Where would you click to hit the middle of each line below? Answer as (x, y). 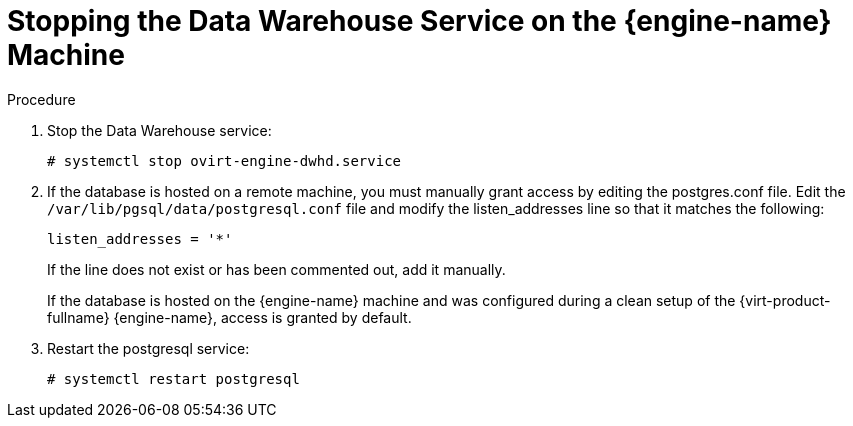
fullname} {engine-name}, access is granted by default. (229, 317)
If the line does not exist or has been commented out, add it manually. (276, 269)
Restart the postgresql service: (148, 348)
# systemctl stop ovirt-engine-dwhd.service (224, 160)
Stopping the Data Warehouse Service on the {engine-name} (419, 21)
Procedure (41, 99)
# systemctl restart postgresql (173, 378)
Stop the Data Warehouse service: (159, 130)
